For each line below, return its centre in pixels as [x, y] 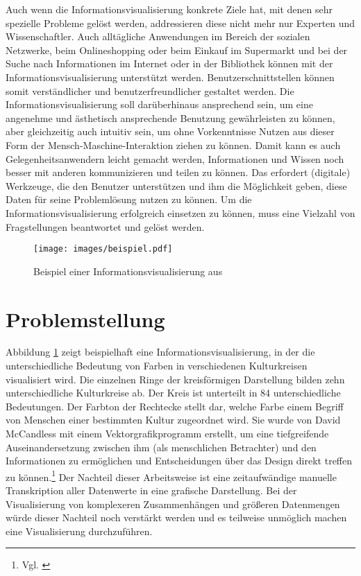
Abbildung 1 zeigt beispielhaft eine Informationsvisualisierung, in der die [160, 352]
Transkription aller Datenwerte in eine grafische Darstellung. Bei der [151, 490]
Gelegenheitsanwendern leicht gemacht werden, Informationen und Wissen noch [175, 158]
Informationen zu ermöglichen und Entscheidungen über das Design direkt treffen [179, 461]
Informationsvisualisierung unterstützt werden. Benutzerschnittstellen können [170, 77]
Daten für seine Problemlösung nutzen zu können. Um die [129, 199]
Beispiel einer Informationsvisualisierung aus [128, 271]
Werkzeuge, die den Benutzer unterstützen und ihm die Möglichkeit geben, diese [176, 185]
